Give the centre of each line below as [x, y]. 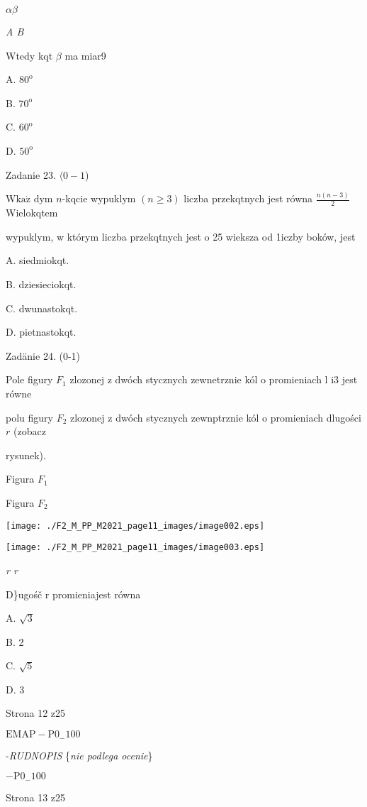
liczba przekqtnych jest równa [248, 198]
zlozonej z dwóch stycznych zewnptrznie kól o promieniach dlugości [215, 417]
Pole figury [29, 379]
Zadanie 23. [31, 174]
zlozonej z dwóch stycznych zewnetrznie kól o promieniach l [199, 379]
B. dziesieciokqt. [41, 284]
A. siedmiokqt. [38, 260]
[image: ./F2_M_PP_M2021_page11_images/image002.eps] [135, 526]
